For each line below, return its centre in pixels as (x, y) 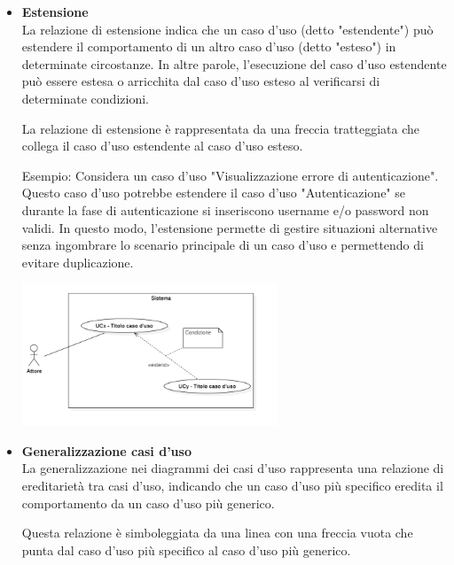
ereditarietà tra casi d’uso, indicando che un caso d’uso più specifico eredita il (232, 486)
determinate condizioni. (85, 98)
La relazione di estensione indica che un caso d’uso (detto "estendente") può (227, 29)
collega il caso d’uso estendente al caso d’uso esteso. (162, 146)
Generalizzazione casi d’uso (106, 450)
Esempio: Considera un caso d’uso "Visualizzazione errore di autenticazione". (230, 175)
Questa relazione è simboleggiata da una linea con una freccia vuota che (217, 533)
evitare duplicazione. (78, 262)
